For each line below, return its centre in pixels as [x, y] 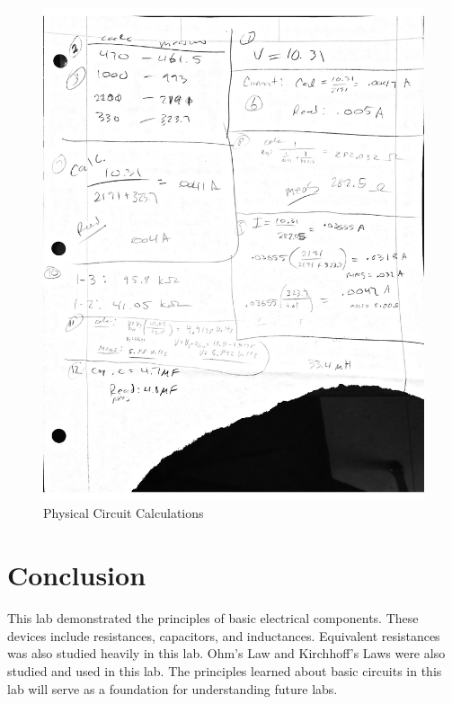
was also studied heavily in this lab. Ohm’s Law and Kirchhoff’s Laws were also [226, 653]
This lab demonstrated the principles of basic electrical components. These [213, 618]
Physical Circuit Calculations [124, 513]
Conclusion [77, 575]
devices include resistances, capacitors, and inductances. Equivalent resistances [224, 635]
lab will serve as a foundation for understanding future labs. [173, 688]
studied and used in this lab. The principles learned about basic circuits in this [225, 670]
